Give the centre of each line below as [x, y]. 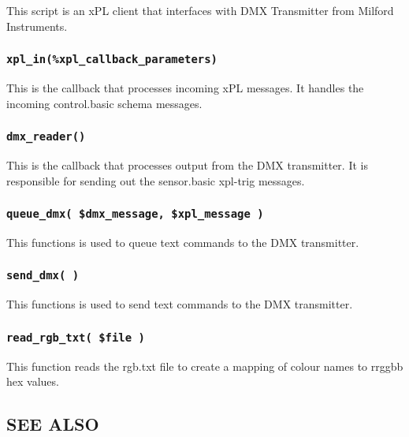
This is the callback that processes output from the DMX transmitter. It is [187, 164]
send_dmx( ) [43, 276]
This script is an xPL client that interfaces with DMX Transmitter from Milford [200, 10]
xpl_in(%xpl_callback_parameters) [112, 60]
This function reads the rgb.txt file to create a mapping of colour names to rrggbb [205, 366]
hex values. [33, 381]
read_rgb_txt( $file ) [76, 337]
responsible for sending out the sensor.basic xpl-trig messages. [156, 180]
